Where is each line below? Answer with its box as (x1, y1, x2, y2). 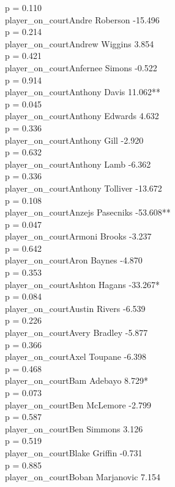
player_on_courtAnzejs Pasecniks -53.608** (5, 206, 171, 219)
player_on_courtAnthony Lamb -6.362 (5, 157, 151, 170)
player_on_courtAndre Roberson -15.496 (5, 13, 160, 26)
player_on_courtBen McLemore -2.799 (5, 398, 151, 411)
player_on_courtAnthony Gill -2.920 (5, 133, 144, 146)
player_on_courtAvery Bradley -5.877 (5, 326, 148, 339)
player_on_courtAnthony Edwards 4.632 (5, 109, 159, 122)
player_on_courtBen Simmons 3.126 (5, 422, 143, 435)
